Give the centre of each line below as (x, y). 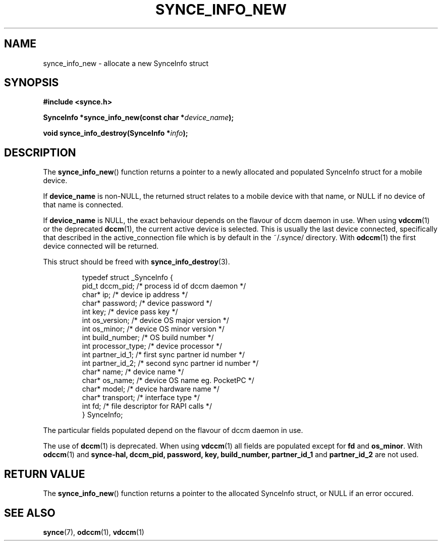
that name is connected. (83, 205)
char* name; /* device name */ (133, 372)
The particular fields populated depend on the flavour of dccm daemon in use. (173, 430)
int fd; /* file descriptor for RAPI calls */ (147, 406)
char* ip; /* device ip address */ (135, 295)
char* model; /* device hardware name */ (151, 389)
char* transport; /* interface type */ (141, 398)
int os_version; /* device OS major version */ (155, 320)
